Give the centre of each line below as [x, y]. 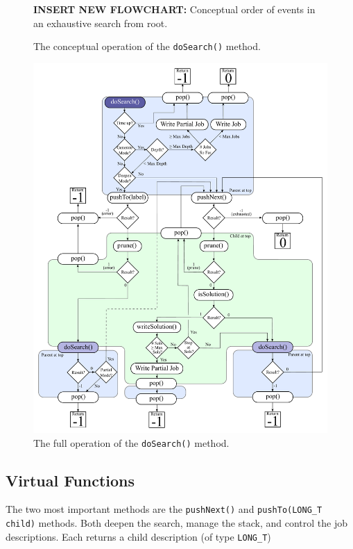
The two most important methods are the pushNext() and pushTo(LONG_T [164, 509]
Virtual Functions [70, 480]
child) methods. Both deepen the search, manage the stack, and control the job [176, 523]
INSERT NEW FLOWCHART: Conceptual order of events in [174, 9]
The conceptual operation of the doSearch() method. [147, 46]
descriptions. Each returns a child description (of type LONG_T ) [138, 536]
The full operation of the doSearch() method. [131, 442]
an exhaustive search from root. [101, 23]
